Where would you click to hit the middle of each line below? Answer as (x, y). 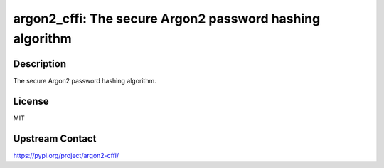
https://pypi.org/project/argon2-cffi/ (66, 155)
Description (40, 64)
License (31, 101)
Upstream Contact (55, 138)
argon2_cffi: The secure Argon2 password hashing (167, 19)
